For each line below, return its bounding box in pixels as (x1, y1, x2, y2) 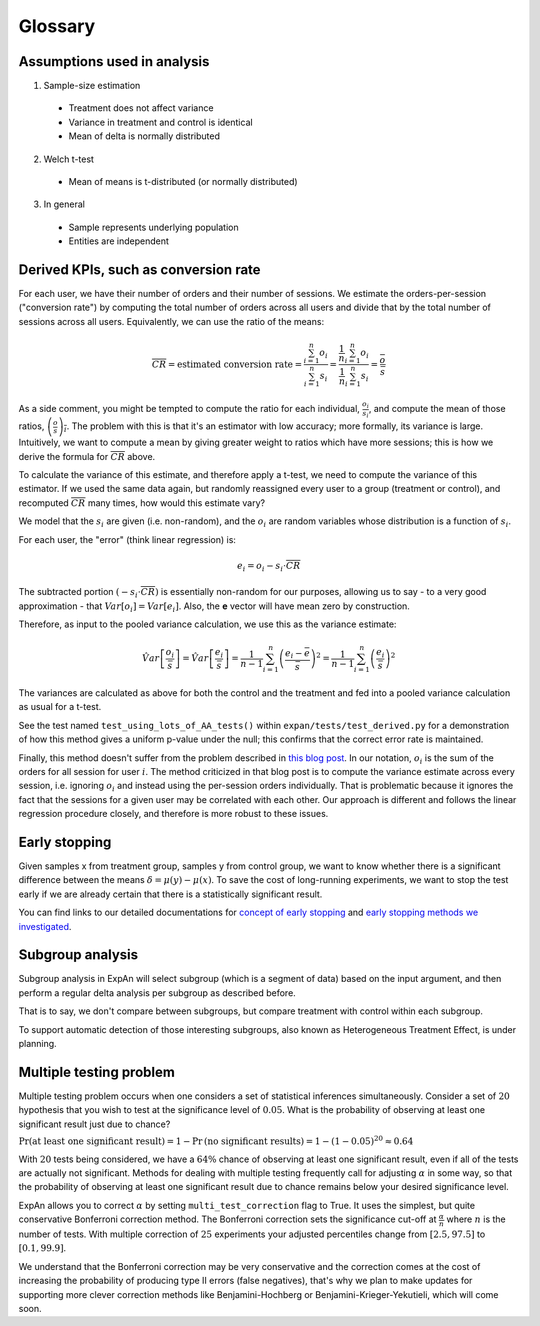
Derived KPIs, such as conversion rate (18, 261, 261, 278)
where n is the (446, 1213, 506, 1225)
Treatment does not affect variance (68, 102, 214, 114)
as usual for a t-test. (18, 701, 102, 713)
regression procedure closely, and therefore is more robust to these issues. (18, 808, 329, 820)
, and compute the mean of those (368, 403, 506, 415)
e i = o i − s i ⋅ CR (236, 560, 301, 574)
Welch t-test (43, 153, 95, 165)
